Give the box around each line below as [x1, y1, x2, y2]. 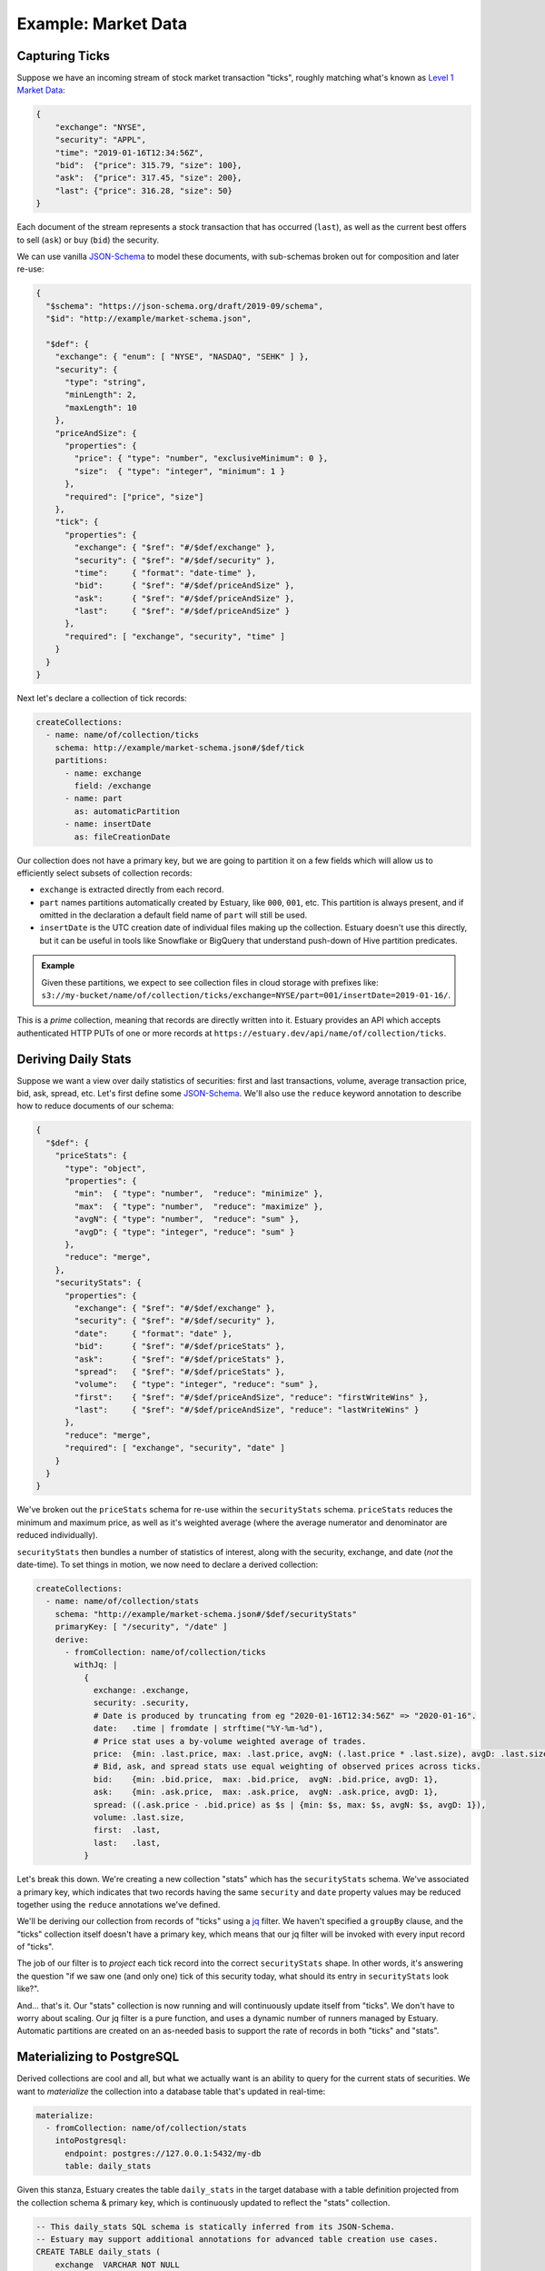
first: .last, [93, 1825, 161, 1835]
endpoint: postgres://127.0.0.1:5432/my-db [64, 2148, 262, 2158]
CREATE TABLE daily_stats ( [35, 2246, 161, 2257]
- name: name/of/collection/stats [45, 1596, 200, 1607]
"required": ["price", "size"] [64, 491, 204, 501]
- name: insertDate [64, 818, 152, 829]
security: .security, [93, 1698, 190, 1708]
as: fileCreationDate [74, 831, 171, 842]
